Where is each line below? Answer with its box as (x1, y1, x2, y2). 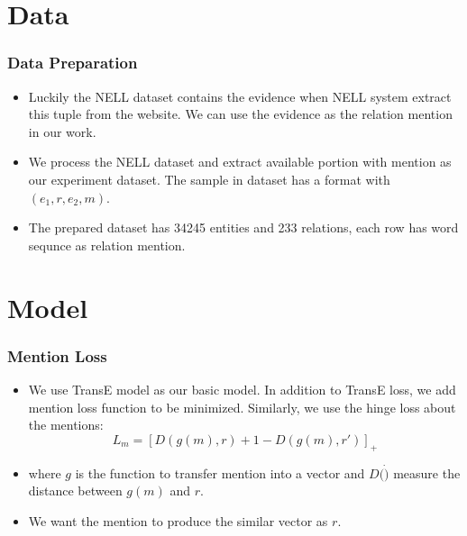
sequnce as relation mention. (28, 235, 186, 254)
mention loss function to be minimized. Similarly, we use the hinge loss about (28, 397, 456, 416)
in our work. (28, 122, 96, 141)
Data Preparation (7, 51, 138, 74)
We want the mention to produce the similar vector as (28, 511, 328, 530)
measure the (393, 463, 461, 482)
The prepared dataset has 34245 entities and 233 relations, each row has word (28, 218, 459, 237)
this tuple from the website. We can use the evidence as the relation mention (28, 104, 453, 123)
